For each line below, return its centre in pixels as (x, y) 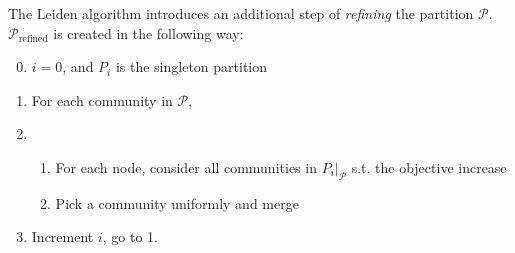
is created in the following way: (148, 32)
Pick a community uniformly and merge (177, 202)
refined (33, 39)
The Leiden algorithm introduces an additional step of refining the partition (241, 13)
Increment (62, 236)
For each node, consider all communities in (186, 166)
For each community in (102, 99)
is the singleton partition (191, 66)
